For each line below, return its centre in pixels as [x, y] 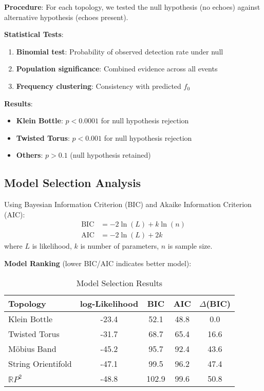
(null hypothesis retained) [110, 155]
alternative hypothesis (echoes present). [66, 17]
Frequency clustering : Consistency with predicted [99, 86]
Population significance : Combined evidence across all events [117, 69]
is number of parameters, [120, 246]
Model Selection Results [119, 283]
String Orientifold [40, 363]
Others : [30, 155]
